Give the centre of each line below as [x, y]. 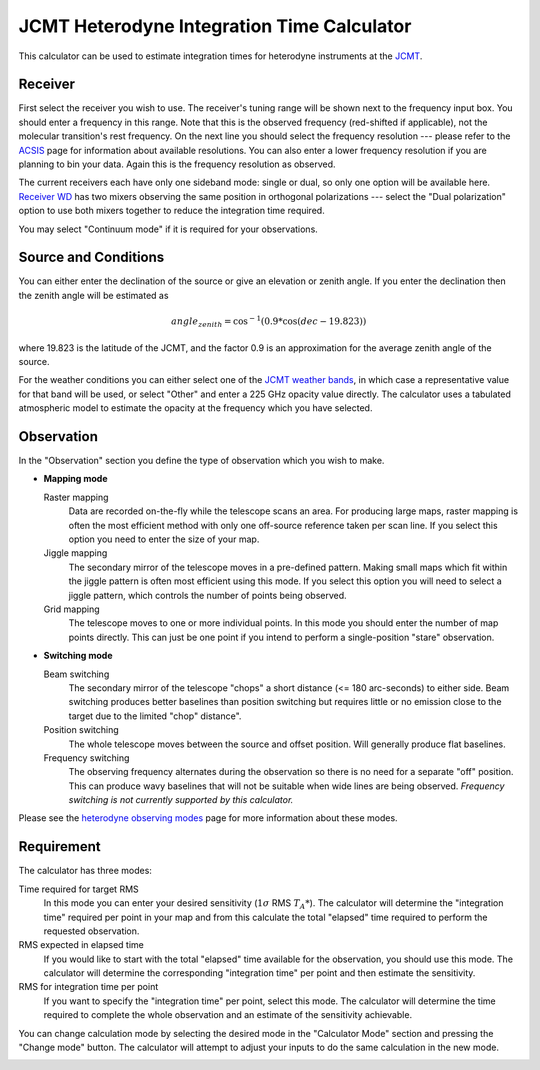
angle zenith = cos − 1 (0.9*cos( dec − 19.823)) [269, 321]
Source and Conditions [91, 257]
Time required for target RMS [78, 889]
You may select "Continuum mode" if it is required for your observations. [168, 229]
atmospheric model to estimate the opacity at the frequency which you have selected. [195, 408]
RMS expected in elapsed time [81, 945]
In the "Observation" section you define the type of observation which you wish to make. [201, 461]
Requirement [60, 846]
